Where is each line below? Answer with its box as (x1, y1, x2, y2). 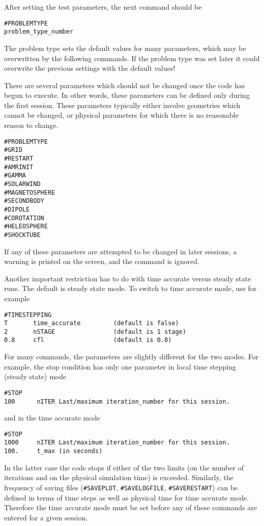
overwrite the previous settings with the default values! (4, 63, 175, 73)
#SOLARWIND (4, 180, 41, 188)
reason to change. (4, 120, 58, 130)
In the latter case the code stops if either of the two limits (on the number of (4, 462, 244, 472)
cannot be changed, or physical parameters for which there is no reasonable (4, 110, 239, 120)
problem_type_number (4, 28, 74, 36)
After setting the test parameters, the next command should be (4, 2, 202, 12)
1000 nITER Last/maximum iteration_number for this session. (4, 439, 230, 446)
